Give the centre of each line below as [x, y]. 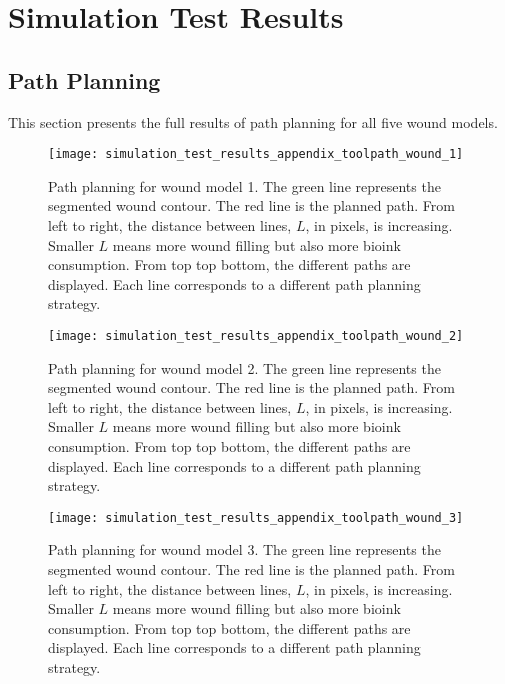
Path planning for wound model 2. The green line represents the [244, 367]
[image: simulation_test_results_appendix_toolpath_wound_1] [256, 154]
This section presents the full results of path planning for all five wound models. [253, 121]
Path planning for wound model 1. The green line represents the [244, 185]
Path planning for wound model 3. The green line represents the [244, 549]
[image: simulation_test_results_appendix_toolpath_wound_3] [256, 517]
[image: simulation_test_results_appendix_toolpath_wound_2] [256, 335]
